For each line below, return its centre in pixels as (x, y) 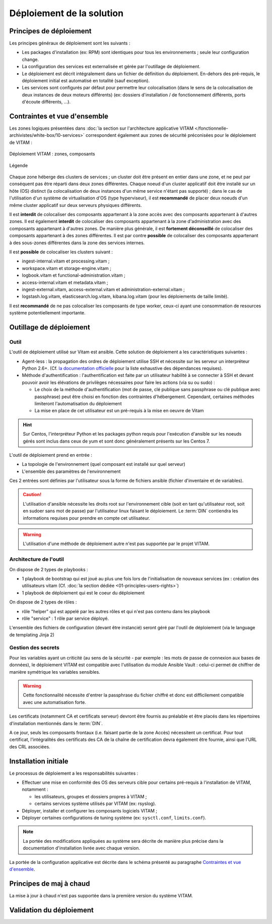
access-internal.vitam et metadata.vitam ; (65, 282)
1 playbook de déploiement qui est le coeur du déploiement (83, 592)
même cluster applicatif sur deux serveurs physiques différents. (76, 205)
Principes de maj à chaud (50, 883)
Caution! (32, 495)
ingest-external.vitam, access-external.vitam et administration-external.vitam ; (103, 289)
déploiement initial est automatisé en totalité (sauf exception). (86, 81)
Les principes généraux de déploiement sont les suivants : (70, 43)
